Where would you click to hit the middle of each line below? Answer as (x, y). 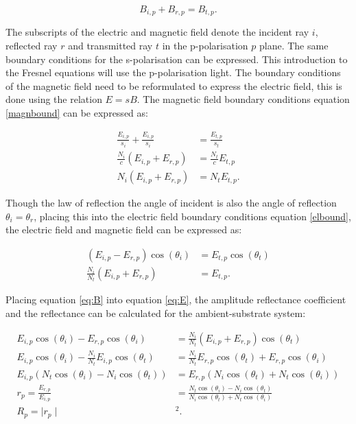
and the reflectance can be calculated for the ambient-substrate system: (156, 313)
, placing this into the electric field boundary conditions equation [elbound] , (192, 216)
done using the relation (54, 99)
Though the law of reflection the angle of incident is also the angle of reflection (171, 203)
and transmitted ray (110, 46)
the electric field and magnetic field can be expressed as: (124, 229)
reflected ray (32, 46)
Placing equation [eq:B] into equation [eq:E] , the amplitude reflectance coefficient (176, 299)
